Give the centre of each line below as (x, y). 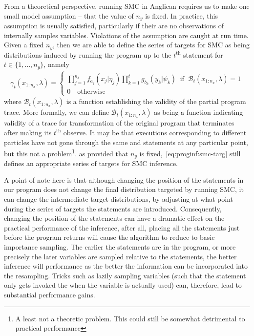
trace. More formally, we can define (57, 112)
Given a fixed (24, 45)
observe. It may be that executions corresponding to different (155, 132)
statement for (203, 54)
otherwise (91, 92)
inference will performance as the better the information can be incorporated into (126, 266)
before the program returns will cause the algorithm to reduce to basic (109, 237)
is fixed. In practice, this (181, 15)
